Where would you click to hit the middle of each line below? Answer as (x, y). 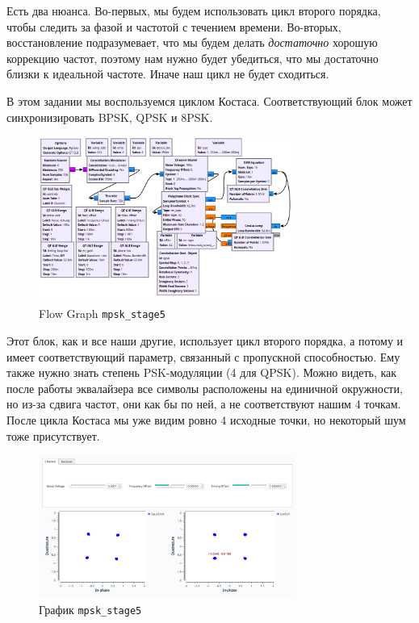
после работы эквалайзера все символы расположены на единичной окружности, (205, 388)
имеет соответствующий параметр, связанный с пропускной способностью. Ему (203, 356)
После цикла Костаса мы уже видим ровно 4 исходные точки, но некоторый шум (206, 419)
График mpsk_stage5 (90, 609)
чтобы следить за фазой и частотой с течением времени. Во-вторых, (174, 26)
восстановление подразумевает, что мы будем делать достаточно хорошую (192, 42)
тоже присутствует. (53, 435)
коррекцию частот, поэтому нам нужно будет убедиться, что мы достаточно (193, 58)
